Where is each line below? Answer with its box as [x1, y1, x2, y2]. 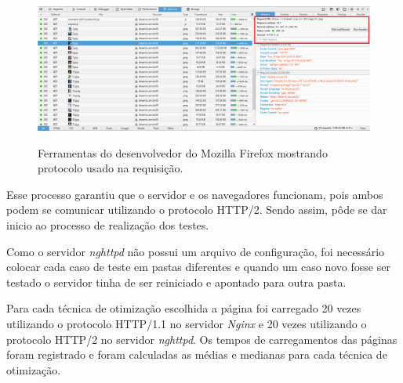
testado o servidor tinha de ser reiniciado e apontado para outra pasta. [6, 273, 347, 290]
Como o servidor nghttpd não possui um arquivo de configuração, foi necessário [6, 243, 385, 259]
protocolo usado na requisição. [38, 160, 183, 176]
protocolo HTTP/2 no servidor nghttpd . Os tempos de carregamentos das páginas [6, 331, 398, 347]
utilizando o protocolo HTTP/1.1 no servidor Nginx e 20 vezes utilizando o [6, 315, 367, 331]
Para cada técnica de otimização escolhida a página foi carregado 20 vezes [6, 300, 361, 316]
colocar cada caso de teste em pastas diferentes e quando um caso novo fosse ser [6, 258, 390, 275]
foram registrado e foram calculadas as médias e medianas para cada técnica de [6, 346, 387, 363]
